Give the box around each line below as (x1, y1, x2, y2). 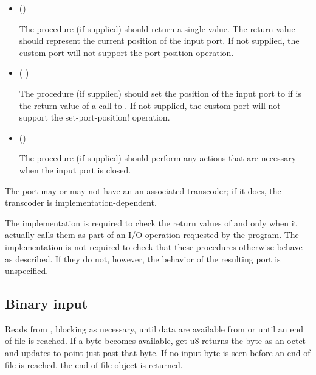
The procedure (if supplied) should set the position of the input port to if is (19, 86, 301, 99)
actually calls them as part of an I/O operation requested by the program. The (5, 228, 299, 241)
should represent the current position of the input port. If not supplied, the (19, 34, 300, 47)
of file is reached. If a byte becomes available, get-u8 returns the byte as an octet (5, 334, 306, 347)
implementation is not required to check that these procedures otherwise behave (5, 240, 303, 253)
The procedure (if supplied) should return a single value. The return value (19, 22, 295, 35)
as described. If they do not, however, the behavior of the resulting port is (5, 252, 281, 265)
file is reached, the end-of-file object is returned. (5, 358, 183, 371)
